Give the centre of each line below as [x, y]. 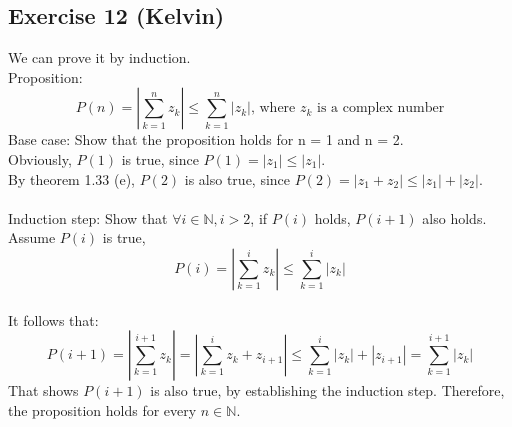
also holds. [454, 217]
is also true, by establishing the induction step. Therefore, [327, 390]
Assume [32, 237]
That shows [43, 390]
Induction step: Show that [88, 217]
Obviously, [40, 158]
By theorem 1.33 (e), [71, 178]
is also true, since [237, 178]
